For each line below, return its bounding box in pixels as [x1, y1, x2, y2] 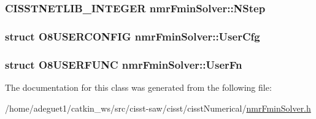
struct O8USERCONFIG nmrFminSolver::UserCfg [5, 28, 260, 44]
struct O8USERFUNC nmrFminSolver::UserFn [5, 56, 242, 72]
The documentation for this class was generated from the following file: [5, 80, 272, 93]
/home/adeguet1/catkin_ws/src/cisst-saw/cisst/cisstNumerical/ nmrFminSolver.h [5, 101, 311, 114]
